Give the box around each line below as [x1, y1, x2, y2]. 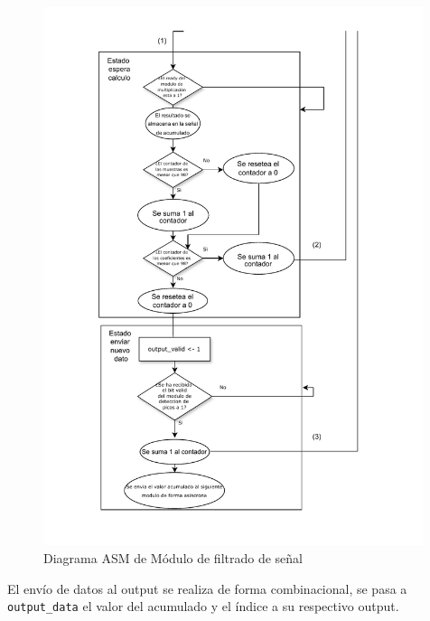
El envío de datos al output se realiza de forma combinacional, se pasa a [7, 579, 407, 597]
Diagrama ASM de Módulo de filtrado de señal [43, 548, 303, 567]
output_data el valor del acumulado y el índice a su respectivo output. [7, 597, 399, 616]
